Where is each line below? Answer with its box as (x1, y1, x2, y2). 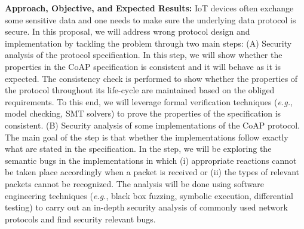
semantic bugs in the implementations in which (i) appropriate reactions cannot (5, 154, 297, 166)
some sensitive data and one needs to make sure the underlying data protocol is (5, 13, 296, 26)
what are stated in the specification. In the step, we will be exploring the (5, 142, 272, 155)
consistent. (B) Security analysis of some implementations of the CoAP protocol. (5, 118, 300, 131)
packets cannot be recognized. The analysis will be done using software (5, 177, 265, 190)
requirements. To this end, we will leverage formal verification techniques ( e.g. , (5, 95, 293, 108)
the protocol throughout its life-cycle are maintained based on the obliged (5, 84, 275, 96)
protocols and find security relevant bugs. (5, 212, 156, 225)
